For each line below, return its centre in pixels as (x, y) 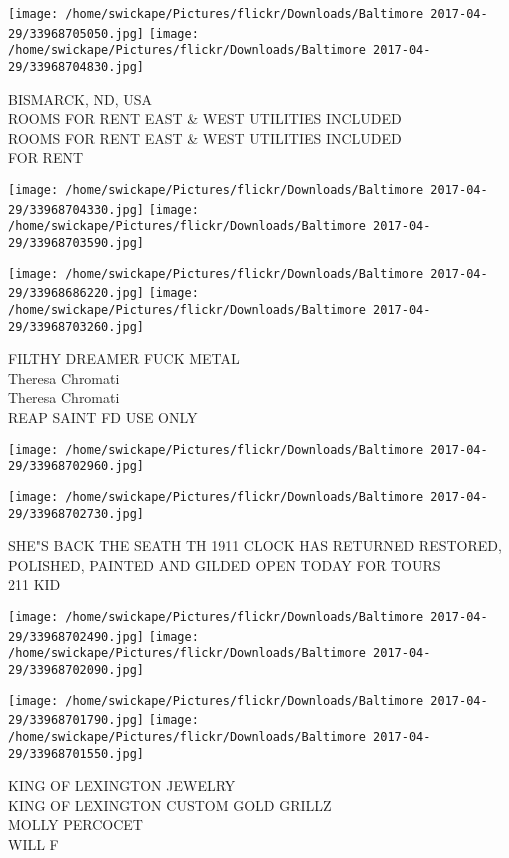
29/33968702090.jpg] (76, 670)
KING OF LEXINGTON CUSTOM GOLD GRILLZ (170, 804)
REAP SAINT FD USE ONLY (103, 417)
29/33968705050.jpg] (76, 33)
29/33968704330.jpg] (76, 209)
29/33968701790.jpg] (76, 720)
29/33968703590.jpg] (76, 242)
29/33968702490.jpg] (76, 636)
